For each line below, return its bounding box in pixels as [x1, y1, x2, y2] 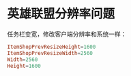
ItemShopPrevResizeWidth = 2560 [7, 50, 93, 56]
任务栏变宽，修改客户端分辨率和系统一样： [7, 30, 127, 38]
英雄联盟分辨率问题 [7, 6, 115, 22]
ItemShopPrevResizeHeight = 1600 [7, 43, 96, 50]
